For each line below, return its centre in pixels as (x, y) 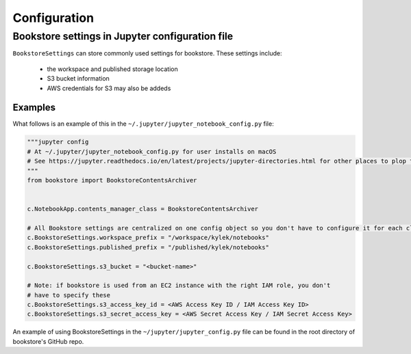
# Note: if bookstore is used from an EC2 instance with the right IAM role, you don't (179, 286)
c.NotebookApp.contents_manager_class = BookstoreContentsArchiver (143, 209)
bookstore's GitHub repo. (48, 341)
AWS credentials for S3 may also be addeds (109, 88)
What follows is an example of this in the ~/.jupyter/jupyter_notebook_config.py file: (143, 124)
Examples (34, 108)
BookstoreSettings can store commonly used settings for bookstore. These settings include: (147, 53)
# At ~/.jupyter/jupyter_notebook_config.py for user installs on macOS (152, 151)
